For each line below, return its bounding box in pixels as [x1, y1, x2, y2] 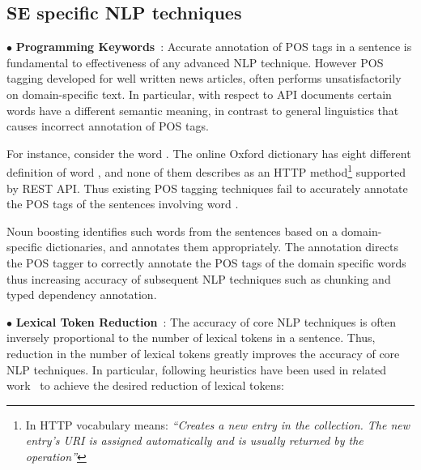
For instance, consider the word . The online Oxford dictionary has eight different [6, 144, 411, 161]
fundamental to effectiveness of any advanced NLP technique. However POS [6, 53, 384, 70]
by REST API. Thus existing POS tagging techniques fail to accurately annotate [6, 179, 408, 196]
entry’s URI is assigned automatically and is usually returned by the [25, 432, 364, 449]
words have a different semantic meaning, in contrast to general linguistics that [6, 101, 399, 118]
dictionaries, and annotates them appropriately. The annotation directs [45, 238, 398, 255]
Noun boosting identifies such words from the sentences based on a [6, 222, 338, 239]
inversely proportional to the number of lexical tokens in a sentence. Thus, [6, 329, 376, 346]
